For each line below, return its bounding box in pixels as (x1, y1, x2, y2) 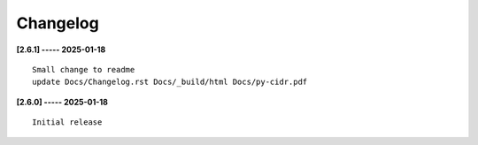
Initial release (32, 118, 103, 127)
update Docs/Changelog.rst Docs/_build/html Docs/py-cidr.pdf (32, 77, 308, 88)
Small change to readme (32, 65, 135, 74)
